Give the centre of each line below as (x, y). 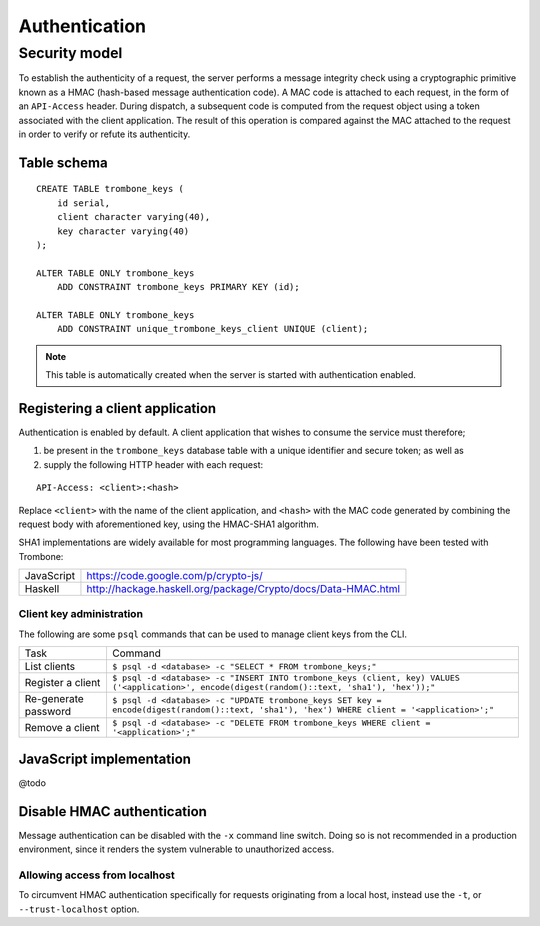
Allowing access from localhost (96, 875)
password (48, 712)
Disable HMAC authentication (112, 811)
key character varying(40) (123, 231)
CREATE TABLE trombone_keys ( (110, 189)
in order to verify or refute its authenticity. (104, 134)
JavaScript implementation (105, 758)
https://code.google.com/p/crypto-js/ (175, 576)
